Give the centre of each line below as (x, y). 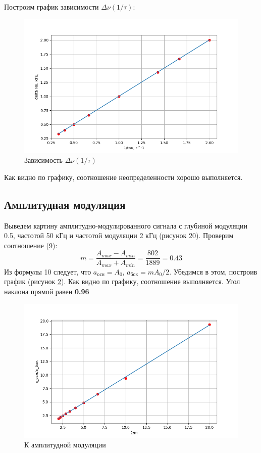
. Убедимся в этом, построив (213, 271)
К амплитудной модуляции (65, 445)
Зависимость (43, 160)
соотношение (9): (31, 245)
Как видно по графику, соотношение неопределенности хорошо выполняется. (123, 177)
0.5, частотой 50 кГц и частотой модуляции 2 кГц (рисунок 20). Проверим (119, 235)
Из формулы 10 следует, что (48, 271)
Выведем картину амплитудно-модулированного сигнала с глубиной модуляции (126, 225)
